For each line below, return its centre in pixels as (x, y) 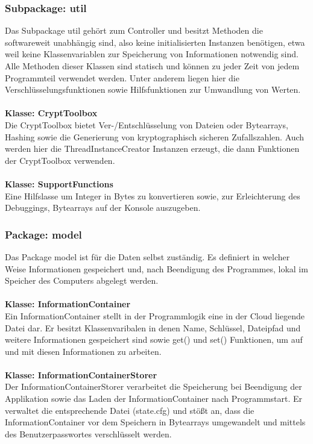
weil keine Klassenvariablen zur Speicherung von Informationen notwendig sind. (152, 54)
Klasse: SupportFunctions (59, 183)
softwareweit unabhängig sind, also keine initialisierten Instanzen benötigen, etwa (155, 42)
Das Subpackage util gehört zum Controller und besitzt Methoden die (134, 30)
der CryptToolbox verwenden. (60, 160)
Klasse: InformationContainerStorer (81, 374)
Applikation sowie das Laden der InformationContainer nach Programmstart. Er (154, 399)
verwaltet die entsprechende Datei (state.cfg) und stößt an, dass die (130, 410)
